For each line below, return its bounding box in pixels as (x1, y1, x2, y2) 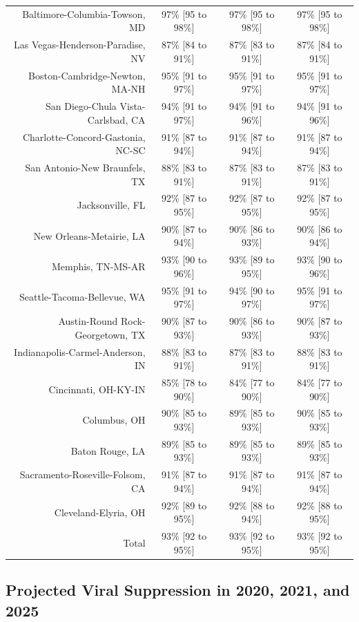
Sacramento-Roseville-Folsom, (19, 467, 146, 482)
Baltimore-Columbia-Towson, (22, 6, 146, 21)
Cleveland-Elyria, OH (54, 505, 146, 519)
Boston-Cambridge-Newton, (28, 68, 146, 82)
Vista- (119, 99, 146, 113)
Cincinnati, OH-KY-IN (48, 381, 146, 396)
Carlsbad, (87, 112, 128, 126)
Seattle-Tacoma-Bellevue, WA (19, 290, 146, 304)
